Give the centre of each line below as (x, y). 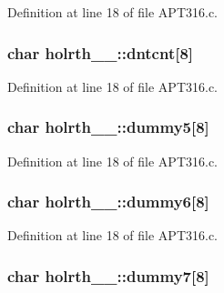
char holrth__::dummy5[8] (108, 127)
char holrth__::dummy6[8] (108, 202)
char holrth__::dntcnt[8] (101, 52)
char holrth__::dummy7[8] (108, 275)
